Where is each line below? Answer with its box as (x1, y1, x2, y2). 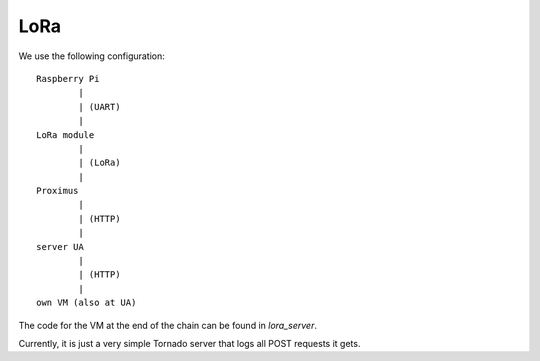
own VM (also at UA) (36, 297, 137, 309)
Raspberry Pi (36, 73, 100, 84)
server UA (36, 241, 84, 252)
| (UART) (78, 101, 121, 112)
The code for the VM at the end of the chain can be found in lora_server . (18, 319, 317, 331)
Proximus (36, 185, 79, 197)
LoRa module (36, 129, 95, 140)
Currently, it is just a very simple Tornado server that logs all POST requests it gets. (18, 337, 361, 349)
